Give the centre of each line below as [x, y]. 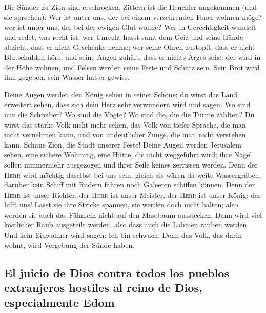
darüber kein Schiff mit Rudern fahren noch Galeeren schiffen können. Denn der [130, 185]
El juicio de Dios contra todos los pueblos [117, 272]
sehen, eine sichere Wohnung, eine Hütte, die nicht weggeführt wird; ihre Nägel [128, 154]
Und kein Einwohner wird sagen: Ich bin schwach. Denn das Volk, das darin [123, 235]
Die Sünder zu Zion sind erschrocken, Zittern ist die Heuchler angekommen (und [130, 7]
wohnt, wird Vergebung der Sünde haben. [69, 245]
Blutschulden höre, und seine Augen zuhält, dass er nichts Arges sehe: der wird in [132, 57]
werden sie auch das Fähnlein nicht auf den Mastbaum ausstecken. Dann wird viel [133, 214]
